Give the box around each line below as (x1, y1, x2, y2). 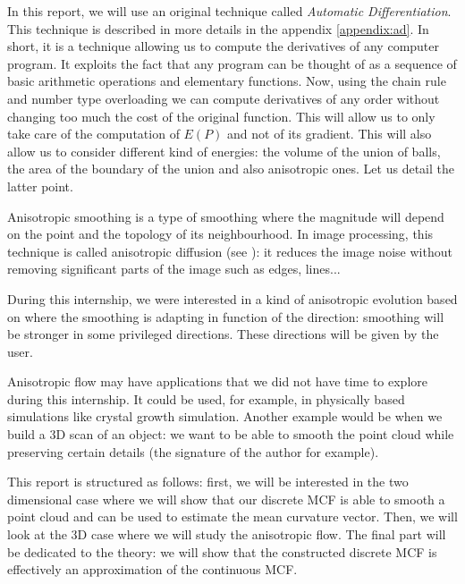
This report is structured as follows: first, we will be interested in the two (7, 472, 409, 491)
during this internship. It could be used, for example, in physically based (7, 389, 405, 408)
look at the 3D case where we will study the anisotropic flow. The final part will (7, 525, 446, 544)
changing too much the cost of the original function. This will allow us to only (7, 106, 435, 125)
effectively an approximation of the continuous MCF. (7, 560, 298, 579)
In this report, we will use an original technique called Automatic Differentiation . (7, 2, 452, 20)
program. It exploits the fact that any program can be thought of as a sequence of (7, 54, 457, 72)
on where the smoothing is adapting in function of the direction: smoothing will (7, 307, 444, 326)
